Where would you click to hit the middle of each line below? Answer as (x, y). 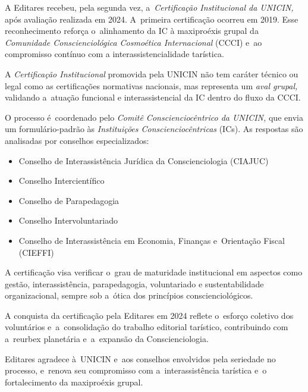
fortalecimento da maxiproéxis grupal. (74, 382)
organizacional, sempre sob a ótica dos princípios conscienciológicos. (129, 295)
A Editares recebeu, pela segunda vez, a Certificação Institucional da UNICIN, (149, 7)
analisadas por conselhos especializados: (77, 140)
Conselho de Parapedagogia (69, 200)
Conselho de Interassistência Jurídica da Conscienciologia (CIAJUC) (144, 160)
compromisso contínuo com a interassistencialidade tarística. (114, 54)
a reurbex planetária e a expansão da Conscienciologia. (107, 339)
